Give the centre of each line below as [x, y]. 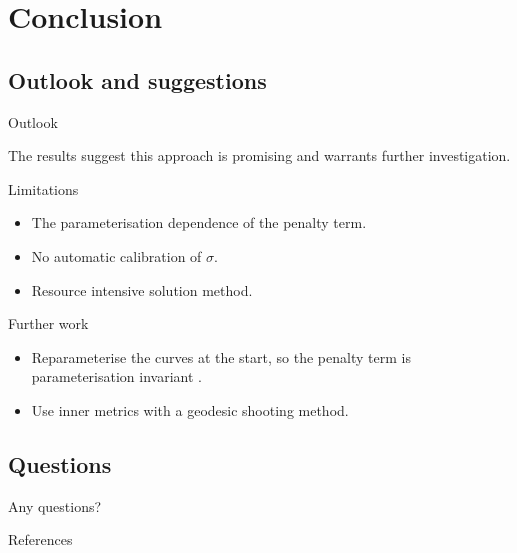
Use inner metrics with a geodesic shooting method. [190, 409]
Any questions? [55, 505]
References [40, 539]
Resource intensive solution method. [142, 289]
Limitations [43, 188]
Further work [48, 323]
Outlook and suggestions [137, 79]
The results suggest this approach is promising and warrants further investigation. [259, 155]
